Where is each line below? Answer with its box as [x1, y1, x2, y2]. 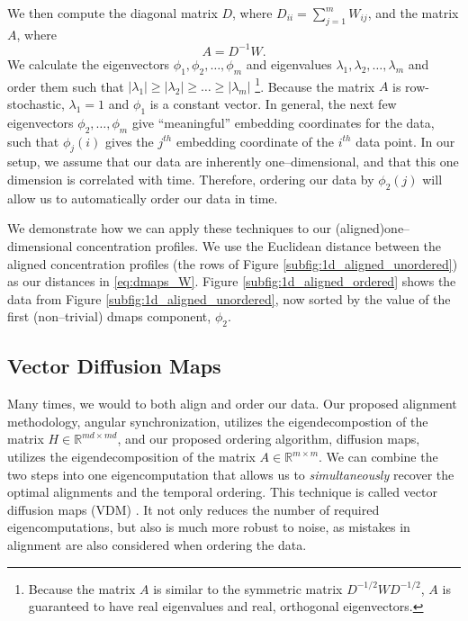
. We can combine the [319, 447, 438, 466]
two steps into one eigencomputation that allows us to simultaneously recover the [7, 464, 454, 483]
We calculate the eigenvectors [7, 54, 170, 73]
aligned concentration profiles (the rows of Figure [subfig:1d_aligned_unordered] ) [7, 254, 458, 273]
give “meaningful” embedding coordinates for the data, [131, 112, 435, 131]
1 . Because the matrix [255, 74, 375, 95]
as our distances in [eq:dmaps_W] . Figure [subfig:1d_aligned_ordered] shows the [7, 272, 456, 291]
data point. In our [355, 131, 455, 150]
